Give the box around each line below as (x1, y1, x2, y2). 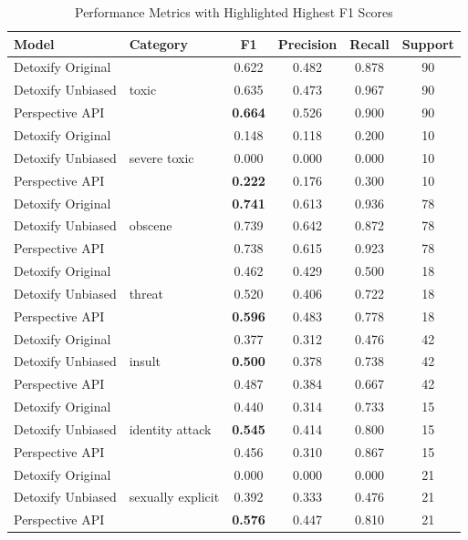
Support (401, 34, 454, 53)
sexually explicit (129, 487, 220, 506)
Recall (349, 34, 390, 53)
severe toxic (129, 148, 194, 167)
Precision (277, 34, 338, 53)
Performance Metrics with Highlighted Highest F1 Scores (75, 3, 393, 21)
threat (129, 283, 164, 302)
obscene (129, 216, 172, 235)
